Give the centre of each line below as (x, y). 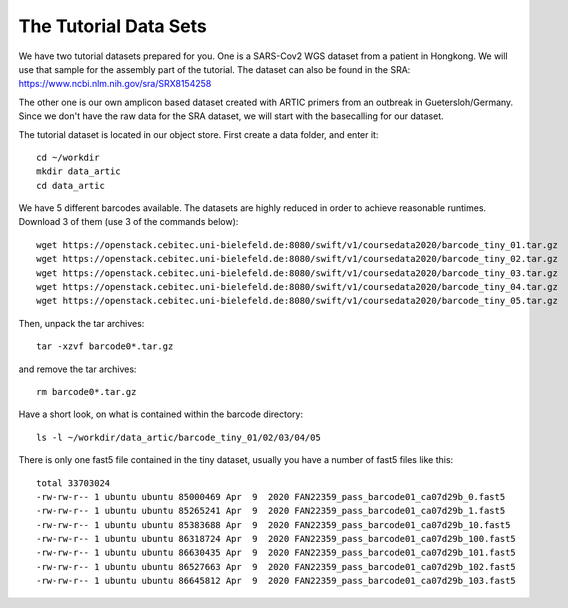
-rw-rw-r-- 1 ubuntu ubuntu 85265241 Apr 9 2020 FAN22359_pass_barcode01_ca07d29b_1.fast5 (271, 511)
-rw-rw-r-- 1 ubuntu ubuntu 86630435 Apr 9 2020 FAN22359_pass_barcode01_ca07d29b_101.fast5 (276, 553)
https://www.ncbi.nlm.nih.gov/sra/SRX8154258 (115, 84)
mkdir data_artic (78, 171)
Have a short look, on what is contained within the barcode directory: (161, 414)
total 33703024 (73, 483)
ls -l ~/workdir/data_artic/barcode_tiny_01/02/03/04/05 (179, 437)
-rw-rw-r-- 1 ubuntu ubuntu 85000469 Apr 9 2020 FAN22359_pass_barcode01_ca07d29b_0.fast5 (271, 496)
